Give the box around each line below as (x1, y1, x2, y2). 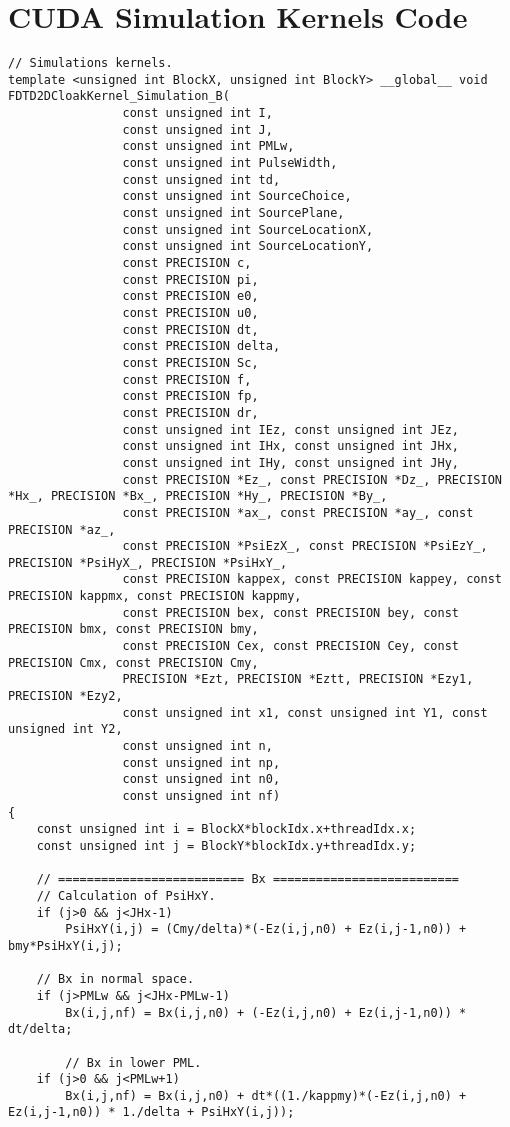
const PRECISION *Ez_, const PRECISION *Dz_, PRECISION (122, 472, 502, 487)
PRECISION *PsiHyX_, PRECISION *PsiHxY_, (8, 555, 288, 570)
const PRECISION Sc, (122, 355, 259, 370)
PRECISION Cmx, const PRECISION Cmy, (8, 655, 259, 670)
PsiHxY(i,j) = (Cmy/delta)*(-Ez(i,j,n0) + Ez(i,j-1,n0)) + (65, 922, 467, 937)
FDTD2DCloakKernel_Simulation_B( (8, 89, 230, 104)
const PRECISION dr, (122, 405, 259, 420)
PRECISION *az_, (8, 522, 116, 537)
